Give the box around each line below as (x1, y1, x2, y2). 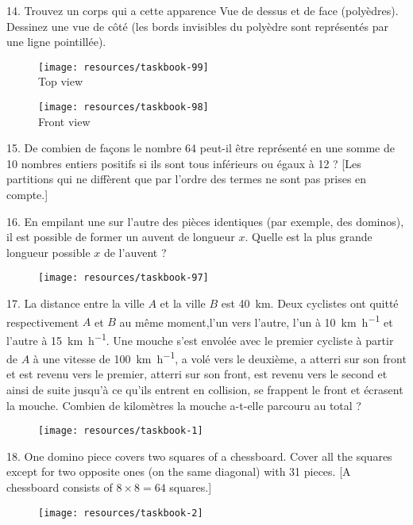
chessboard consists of (6, 479, 113, 496)
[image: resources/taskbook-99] (38, 61, 209, 73)
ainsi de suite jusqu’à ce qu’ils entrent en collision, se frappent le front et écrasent (6, 381, 403, 398)
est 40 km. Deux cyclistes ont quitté (221, 295, 399, 312)
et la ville (160, 295, 206, 312)
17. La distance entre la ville (6, 295, 145, 312)
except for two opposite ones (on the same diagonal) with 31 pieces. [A (6, 463, 351, 480)
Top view (38, 73, 83, 90)
